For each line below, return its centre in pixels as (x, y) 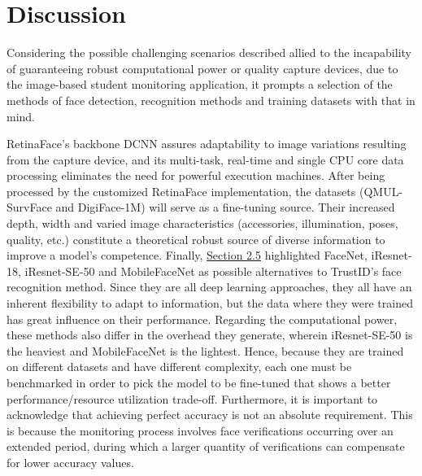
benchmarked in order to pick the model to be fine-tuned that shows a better (199, 382)
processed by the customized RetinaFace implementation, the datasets (181, 191)
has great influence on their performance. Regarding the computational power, (202, 319)
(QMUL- (381, 191)
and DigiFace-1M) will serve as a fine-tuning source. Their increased (225, 207)
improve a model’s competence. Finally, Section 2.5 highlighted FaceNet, (187, 255)
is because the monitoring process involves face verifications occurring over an (200, 430)
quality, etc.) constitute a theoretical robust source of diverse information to (196, 239)
